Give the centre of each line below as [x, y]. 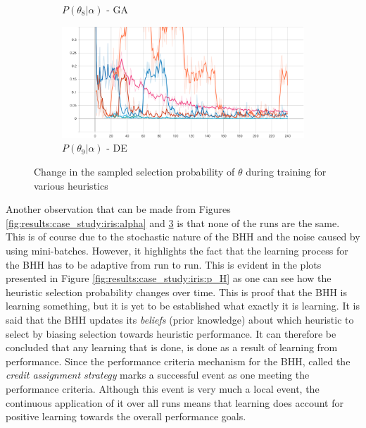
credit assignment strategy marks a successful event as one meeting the [158, 375]
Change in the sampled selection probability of [134, 171]
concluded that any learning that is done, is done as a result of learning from [172, 347]
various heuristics [71, 185]
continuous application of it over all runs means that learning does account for [175, 402]
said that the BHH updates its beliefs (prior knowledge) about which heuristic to [180, 319]
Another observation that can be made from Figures [118, 209]
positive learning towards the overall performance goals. [126, 416]
